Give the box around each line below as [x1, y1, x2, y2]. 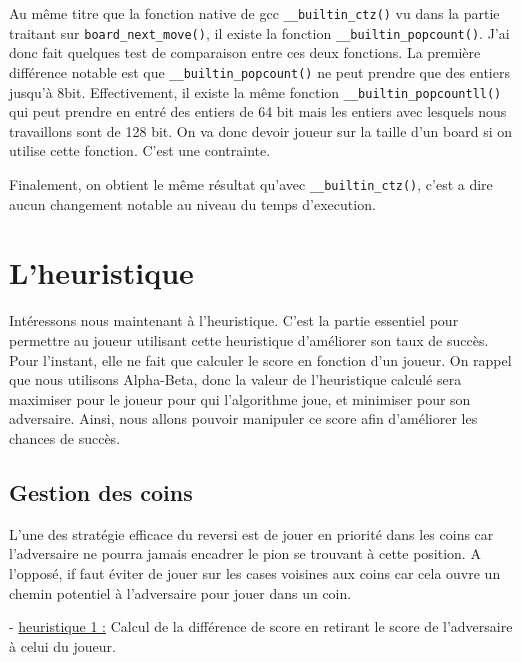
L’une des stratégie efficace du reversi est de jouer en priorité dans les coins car [9, 523, 494, 544]
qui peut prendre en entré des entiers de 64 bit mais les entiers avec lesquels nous [9, 101, 507, 122]
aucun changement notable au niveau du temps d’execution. [9, 193, 376, 214]
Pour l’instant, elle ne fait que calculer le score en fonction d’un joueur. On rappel [9, 349, 512, 370]
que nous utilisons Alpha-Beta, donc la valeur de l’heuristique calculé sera [9, 369, 462, 390]
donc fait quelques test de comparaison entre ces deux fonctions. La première [9, 42, 481, 63]
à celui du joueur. [9, 635, 117, 656]
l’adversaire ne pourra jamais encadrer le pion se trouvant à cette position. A [9, 543, 481, 564]
